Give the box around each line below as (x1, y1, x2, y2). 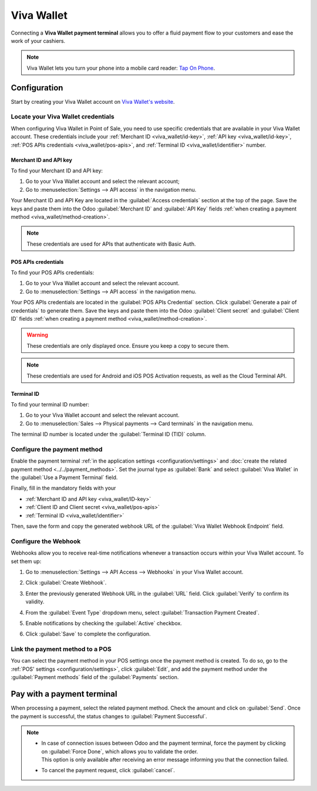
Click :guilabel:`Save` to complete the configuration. (25, 630, 151, 637)
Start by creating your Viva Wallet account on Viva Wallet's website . (11, 98, 176, 105)
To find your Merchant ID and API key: (11, 167, 103, 174)
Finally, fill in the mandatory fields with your (11, 484, 116, 492)
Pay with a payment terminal (11, 689, 117, 699)
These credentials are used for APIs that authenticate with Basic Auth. (26, 240, 196, 247)
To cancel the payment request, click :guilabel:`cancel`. (41, 767, 176, 774)
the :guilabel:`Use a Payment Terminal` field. (11, 474, 118, 481)
